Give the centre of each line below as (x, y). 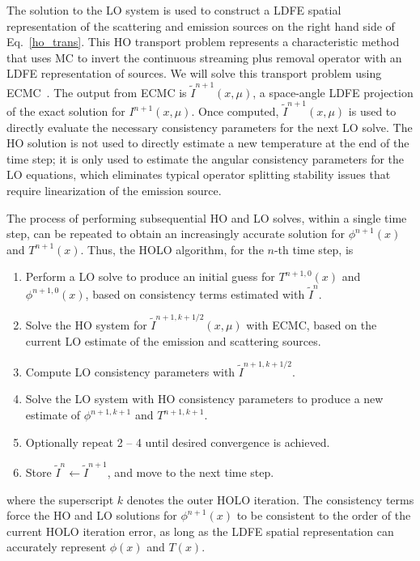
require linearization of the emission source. (114, 190)
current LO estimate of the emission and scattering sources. (173, 340)
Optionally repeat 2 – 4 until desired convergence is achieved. (178, 442)
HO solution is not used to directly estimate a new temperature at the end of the (208, 143)
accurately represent (57, 547)
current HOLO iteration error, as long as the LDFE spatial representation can (200, 531)
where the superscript (60, 499)
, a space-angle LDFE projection (333, 92)
